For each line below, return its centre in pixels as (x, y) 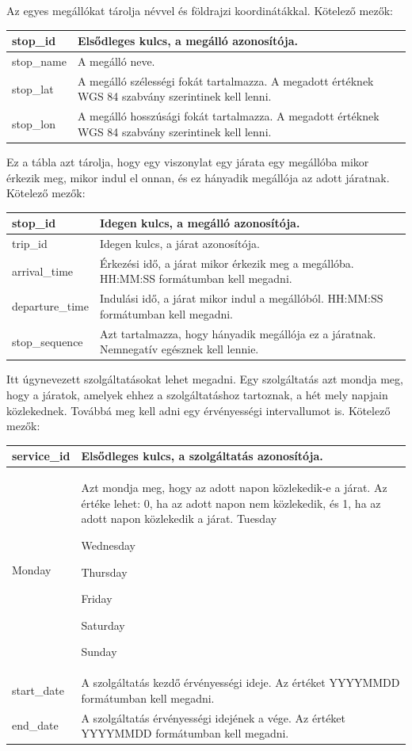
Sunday (99, 652)
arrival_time (43, 271)
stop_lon (34, 124)
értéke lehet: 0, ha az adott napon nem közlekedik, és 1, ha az (231, 503)
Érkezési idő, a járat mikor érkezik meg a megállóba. (227, 263)
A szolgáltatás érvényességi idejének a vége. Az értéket (214, 717)
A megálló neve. (116, 61)
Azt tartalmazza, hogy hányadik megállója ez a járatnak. (238, 333)
